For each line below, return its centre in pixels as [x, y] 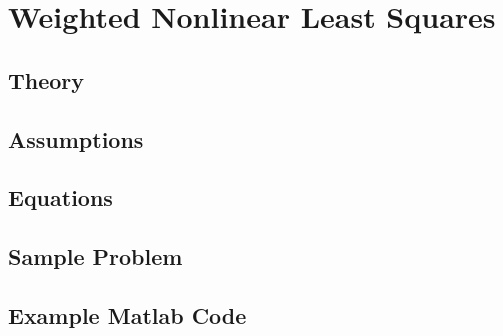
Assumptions [76, 138]
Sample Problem [95, 256]
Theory [46, 79]
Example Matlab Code [127, 314]
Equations [60, 197]
